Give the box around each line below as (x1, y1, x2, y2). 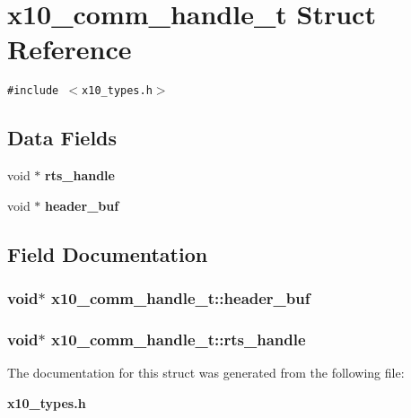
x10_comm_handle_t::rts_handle (50, 327, 306, 350)
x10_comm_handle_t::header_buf (50, 287, 310, 309)
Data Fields (7, 124, 118, 152)
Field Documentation (7, 239, 208, 267)
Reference (7, 30, 132, 67)
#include (7, 84, 59, 98)
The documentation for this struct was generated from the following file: (7, 363, 405, 382)
